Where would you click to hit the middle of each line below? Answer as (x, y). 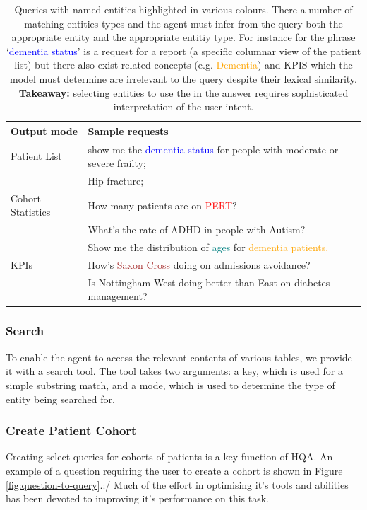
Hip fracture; (116, 181)
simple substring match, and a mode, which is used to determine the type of (170, 384)
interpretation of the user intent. (183, 106)
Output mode (44, 131)
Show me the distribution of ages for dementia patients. (208, 247)
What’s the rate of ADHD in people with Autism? (197, 230)
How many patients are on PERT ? (162, 205)
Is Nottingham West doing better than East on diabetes (209, 282)
